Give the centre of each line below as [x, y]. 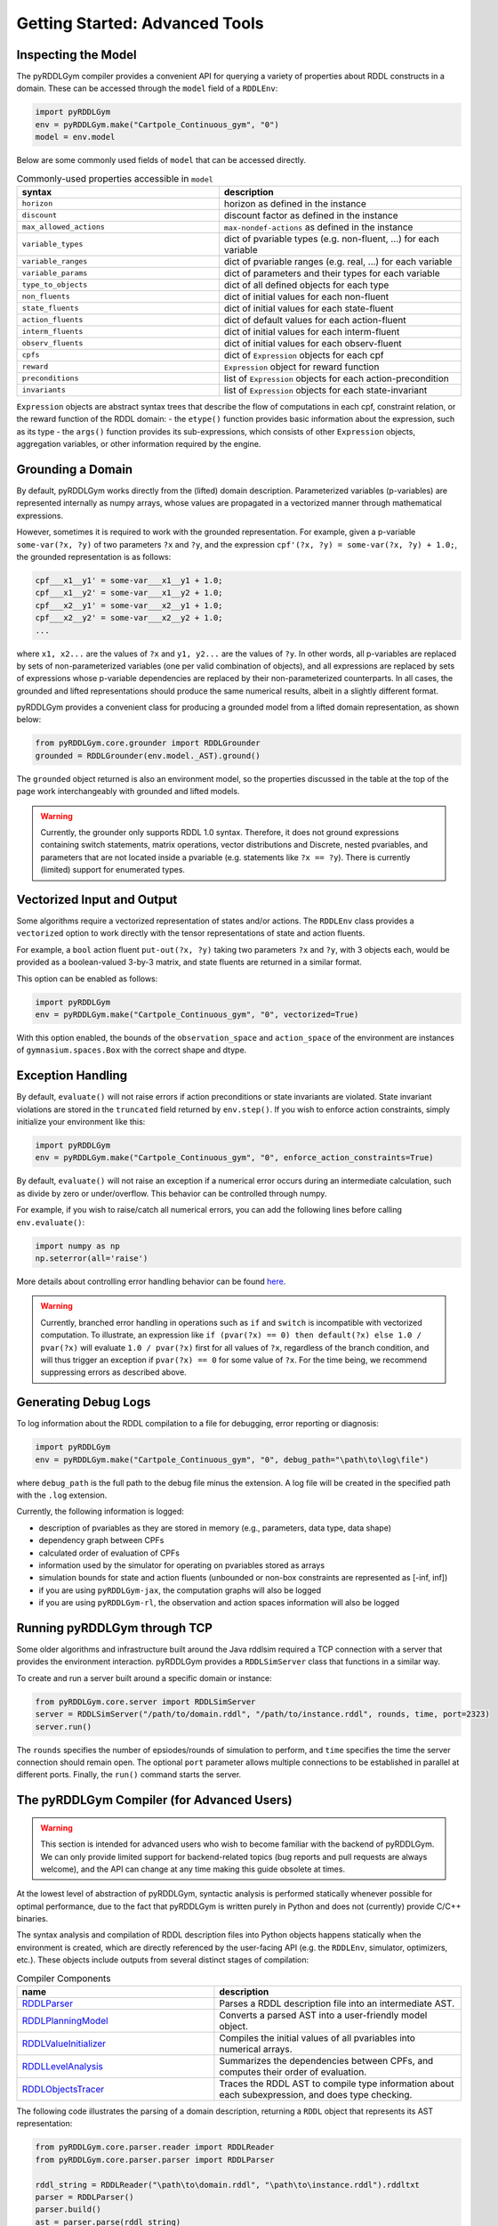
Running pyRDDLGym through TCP [115, 1628]
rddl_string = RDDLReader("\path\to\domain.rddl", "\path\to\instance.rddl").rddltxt [227, 2185]
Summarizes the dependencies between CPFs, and [326, 2061]
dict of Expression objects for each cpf [304, 354]
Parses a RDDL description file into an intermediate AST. [337, 2003]
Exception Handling [72, 1076]
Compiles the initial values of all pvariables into [317, 2038]
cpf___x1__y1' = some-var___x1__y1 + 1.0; [129, 580]
